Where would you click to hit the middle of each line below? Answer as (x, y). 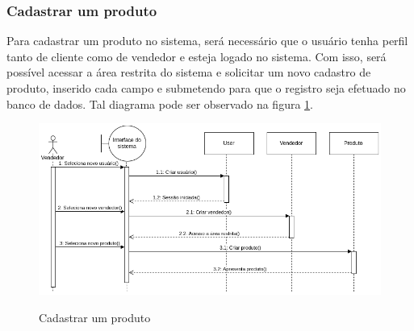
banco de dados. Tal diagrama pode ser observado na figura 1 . (160, 103)
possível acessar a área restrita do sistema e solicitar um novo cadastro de (189, 72)
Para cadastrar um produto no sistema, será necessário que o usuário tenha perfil (207, 41)
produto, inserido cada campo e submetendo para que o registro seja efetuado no (206, 88)
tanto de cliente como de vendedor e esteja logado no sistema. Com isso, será (197, 56)
